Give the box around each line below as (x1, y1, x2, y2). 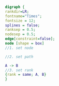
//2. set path (5, 54, 34, 59)
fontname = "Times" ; (5, 14, 42, 19)
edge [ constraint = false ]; (5, 37, 55, 42)
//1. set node (5, 45, 34, 50)
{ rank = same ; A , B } (5, 72, 47, 77)
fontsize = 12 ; (5, 18, 36, 23)
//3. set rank (5, 67, 34, 73)
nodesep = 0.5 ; (5, 32, 36, 37)
